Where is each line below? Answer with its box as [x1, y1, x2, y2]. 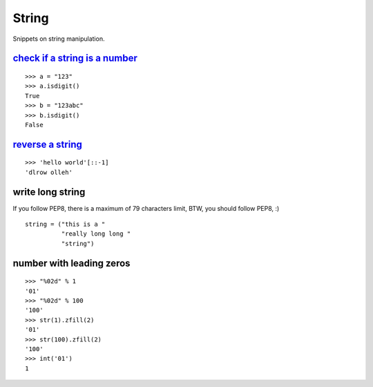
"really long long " [61, 230, 131, 238]
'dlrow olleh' [25, 168, 73, 176]
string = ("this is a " [25, 220, 106, 228]
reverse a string [12, 138, 82, 150]
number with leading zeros [12, 257, 131, 269]
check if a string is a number [12, 53, 137, 64]
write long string [12, 186, 86, 198]
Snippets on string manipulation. [12, 35, 105, 43]
